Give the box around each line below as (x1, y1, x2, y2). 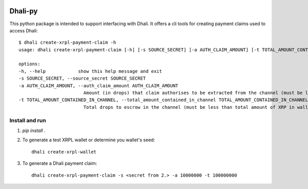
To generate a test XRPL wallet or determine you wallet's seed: (22, 137, 155, 143)
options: (18, 61, 41, 67)
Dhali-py (9, 7, 38, 15)
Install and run (9, 117, 46, 124)
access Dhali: (9, 27, 38, 33)
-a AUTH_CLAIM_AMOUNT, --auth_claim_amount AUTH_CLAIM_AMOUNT (18, 83, 179, 88)
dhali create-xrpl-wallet (31, 149, 97, 155)
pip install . (22, 127, 46, 134)
